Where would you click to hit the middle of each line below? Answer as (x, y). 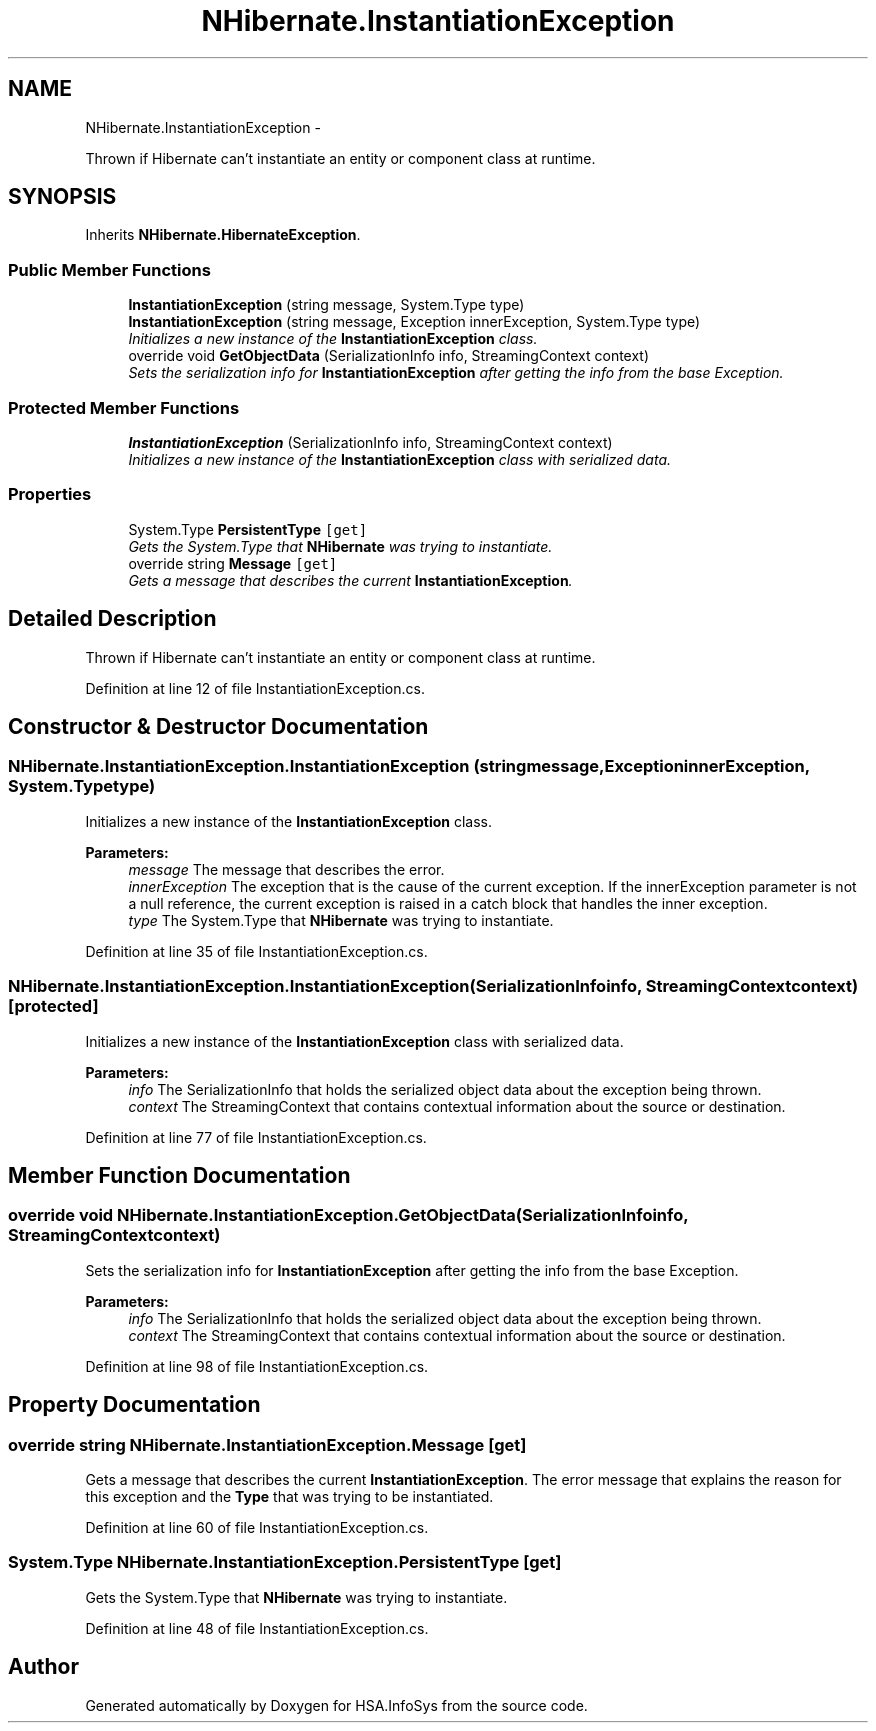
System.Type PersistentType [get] (248, 529)
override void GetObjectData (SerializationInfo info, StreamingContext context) (389, 356)
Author (43, 1667)
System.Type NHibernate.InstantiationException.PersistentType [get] (285, 1562)
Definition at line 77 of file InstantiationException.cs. (256, 1137)
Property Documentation (134, 1405)
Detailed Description (112, 619)
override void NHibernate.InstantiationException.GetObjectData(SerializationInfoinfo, (348, 1215)
